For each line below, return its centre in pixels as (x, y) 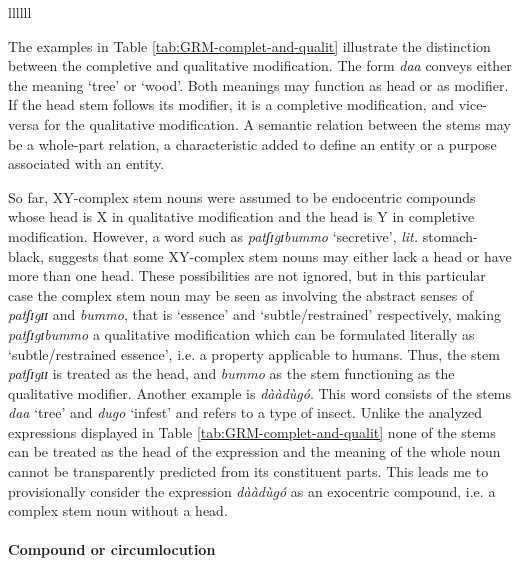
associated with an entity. (86, 163)
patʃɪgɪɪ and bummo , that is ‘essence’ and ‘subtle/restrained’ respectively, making (254, 314)
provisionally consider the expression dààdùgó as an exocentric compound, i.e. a (252, 490)
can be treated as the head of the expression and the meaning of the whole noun (254, 451)
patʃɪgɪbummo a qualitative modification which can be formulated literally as (241, 333)
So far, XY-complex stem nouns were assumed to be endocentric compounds (242, 196)
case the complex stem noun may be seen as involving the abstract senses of (241, 294)
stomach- (450, 235)
